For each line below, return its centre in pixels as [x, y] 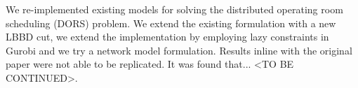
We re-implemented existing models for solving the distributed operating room [174, 9]
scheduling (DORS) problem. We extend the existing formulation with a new [171, 23]
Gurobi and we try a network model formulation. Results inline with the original [179, 50]
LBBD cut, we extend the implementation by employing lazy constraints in [167, 37]
